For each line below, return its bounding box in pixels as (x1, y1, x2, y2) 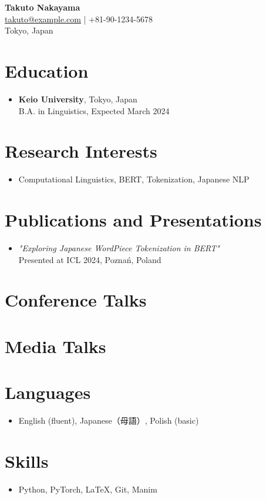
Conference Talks (5, 288, 147, 312)
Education (5, 58, 89, 82)
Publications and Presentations (5, 208, 262, 231)
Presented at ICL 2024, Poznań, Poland (18, 253, 161, 265)
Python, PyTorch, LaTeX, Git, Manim (18, 483, 157, 495)
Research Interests (5, 139, 157, 163)
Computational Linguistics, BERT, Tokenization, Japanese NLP (18, 173, 250, 185)
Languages (5, 380, 91, 404)
